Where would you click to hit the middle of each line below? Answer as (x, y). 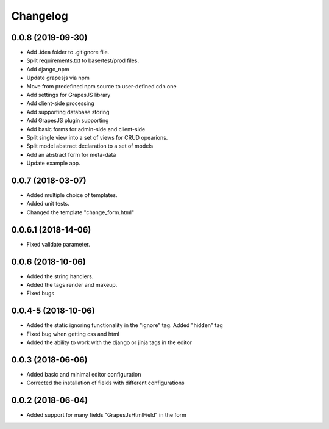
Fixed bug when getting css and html (73, 334)
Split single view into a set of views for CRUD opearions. (97, 137)
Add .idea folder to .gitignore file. (68, 52)
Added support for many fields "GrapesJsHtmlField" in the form (107, 415)
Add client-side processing (60, 103)
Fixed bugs (41, 294)
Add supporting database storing (68, 112)
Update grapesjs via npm (58, 78)
